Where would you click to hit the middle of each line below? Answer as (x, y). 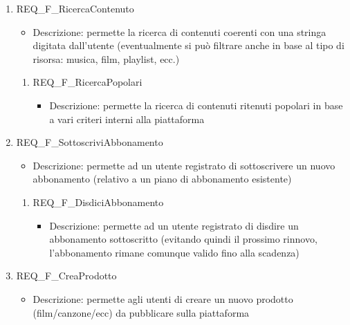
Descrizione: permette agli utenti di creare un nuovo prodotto (163, 298)
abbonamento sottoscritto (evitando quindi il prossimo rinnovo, (183, 239)
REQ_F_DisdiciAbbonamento (98, 202)
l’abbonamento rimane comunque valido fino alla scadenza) (174, 252)
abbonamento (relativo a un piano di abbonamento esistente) (162, 179)
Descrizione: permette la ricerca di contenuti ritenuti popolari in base (196, 105)
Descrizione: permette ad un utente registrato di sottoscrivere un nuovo (184, 165)
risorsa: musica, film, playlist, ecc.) (106, 58)
